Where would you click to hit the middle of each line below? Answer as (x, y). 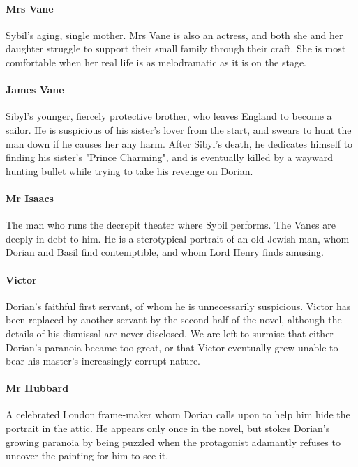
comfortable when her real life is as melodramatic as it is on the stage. (156, 62)
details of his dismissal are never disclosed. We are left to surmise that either (170, 333)
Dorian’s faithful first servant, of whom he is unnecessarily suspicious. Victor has (178, 306)
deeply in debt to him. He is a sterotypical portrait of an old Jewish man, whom (178, 238)
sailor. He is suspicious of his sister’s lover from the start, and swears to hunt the (179, 129)
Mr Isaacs (30, 198)
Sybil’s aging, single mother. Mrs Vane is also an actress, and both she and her (174, 35)
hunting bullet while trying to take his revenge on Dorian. (129, 170)
